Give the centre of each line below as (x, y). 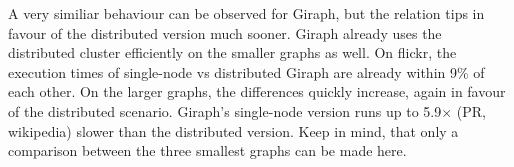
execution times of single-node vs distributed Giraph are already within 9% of (246, 71)
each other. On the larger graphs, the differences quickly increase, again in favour (257, 91)
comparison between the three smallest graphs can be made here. (207, 150)
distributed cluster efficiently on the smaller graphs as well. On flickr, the (232, 52)
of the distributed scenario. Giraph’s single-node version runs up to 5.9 (225, 110)
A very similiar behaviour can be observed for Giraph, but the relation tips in (246, 13)
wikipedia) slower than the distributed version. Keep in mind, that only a (233, 130)
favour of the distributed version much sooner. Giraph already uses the (225, 32)
